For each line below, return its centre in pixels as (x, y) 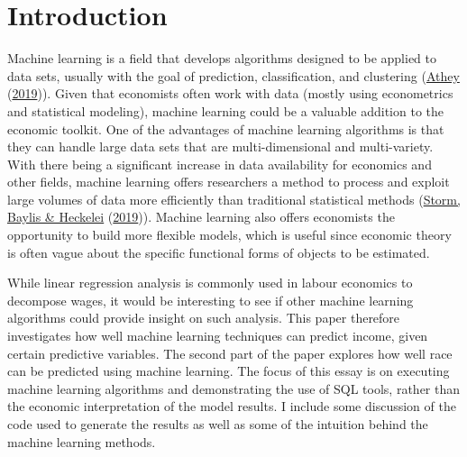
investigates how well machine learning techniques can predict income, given (218, 336)
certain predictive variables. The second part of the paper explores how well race (230, 353)
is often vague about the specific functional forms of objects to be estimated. (219, 252)
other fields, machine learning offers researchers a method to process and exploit (229, 182)
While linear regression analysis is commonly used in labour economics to (210, 283)
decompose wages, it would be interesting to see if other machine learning (211, 300)
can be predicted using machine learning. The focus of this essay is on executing (229, 371)
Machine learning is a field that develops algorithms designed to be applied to (222, 58)
